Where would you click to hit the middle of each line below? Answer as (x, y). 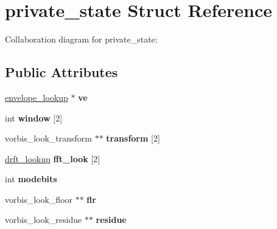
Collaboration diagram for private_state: (81, 39)
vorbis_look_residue (44, 220)
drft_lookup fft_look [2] (53, 158)
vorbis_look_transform (49, 138)
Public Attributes (61, 72)
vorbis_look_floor (39, 199)
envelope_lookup (37, 97)
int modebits (31, 179)
